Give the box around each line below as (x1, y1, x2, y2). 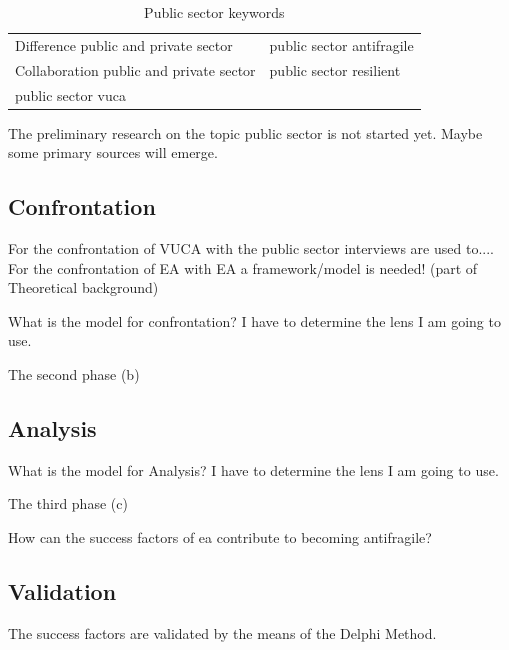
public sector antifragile (269, 34, 414, 55)
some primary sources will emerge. (8, 142, 218, 163)
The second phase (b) (8, 363, 140, 384)
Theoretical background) (8, 277, 159, 298)
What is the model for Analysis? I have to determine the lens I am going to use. (8, 459, 499, 480)
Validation (8, 575, 117, 606)
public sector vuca (15, 84, 126, 105)
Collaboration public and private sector (15, 59, 256, 80)
